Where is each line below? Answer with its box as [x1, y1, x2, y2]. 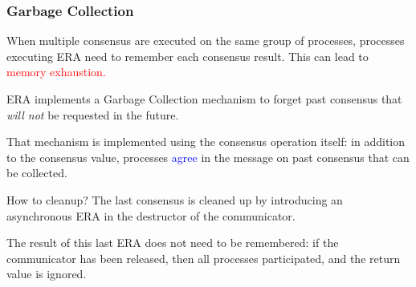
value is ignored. [6, 265, 87, 282]
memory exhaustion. [6, 63, 106, 80]
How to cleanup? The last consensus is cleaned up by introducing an [6, 191, 343, 208]
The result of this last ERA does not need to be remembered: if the [6, 234, 339, 251]
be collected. [6, 164, 67, 181]
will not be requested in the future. [6, 106, 179, 123]
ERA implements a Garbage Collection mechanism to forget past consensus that [6, 91, 402, 107]
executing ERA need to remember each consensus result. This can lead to [6, 47, 369, 64]
